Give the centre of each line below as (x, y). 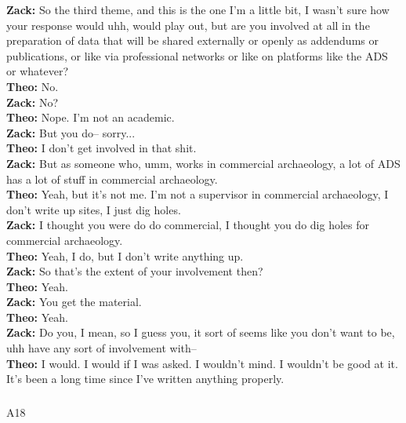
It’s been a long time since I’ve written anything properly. (145, 379)
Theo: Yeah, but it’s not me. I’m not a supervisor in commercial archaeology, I (198, 194)
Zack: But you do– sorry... (71, 132)
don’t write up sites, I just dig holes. (94, 209)
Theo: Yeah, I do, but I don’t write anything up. (125, 255)
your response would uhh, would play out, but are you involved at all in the (188, 25)
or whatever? (38, 71)
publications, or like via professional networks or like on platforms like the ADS (197, 55)
